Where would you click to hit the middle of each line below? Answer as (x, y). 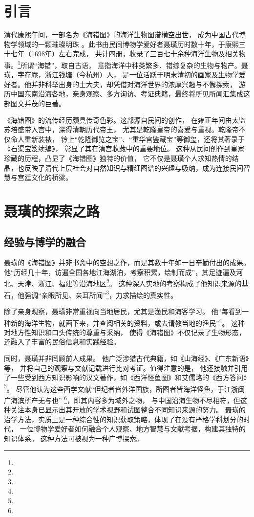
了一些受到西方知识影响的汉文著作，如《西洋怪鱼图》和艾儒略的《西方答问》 (127, 377)
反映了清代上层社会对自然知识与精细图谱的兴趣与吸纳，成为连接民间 (134, 168)
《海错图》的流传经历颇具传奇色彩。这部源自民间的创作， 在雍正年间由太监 (125, 120)
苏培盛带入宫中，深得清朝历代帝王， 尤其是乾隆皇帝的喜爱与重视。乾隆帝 (121, 129)
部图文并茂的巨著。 (35, 103)
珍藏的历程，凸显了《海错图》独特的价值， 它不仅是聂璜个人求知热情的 (118, 158)
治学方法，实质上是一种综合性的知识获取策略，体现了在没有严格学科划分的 (124, 419)
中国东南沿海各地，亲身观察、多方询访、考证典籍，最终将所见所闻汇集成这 (130, 94)
